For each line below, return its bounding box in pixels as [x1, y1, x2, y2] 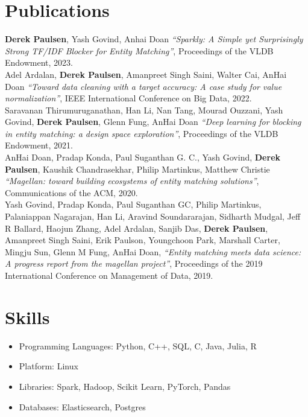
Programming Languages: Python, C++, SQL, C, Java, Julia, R [19, 339, 257, 352]
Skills [5, 304, 50, 329]
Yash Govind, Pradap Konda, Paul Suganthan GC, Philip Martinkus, [5, 198, 262, 211]
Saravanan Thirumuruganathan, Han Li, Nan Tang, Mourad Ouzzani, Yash [5, 103, 283, 116]
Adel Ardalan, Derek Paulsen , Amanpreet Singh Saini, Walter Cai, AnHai [5, 68, 287, 80]
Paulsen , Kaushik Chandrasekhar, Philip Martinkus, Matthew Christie [5, 162, 270, 175]
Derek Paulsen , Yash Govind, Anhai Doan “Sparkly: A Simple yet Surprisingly [5, 33, 303, 45]
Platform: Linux [19, 360, 78, 372]
